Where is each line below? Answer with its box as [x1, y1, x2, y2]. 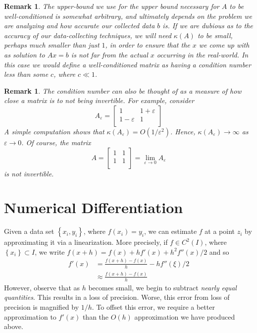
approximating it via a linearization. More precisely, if [4, 237, 168, 247]
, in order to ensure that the [105, 40, 190, 50]
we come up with [199, 40, 250, 50]
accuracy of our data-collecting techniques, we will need [4, 30, 171, 40]
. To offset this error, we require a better [92, 301, 215, 312]
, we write [35, 246, 65, 257]
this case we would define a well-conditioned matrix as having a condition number [4, 59, 251, 69]
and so [209, 246, 229, 257]
